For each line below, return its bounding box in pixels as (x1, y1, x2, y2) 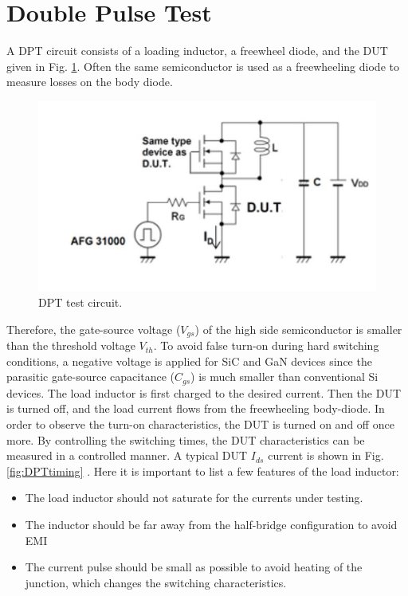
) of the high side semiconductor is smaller (194, 320, 402, 337)
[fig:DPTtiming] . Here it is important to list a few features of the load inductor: (6, 462, 399, 479)
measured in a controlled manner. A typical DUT (6, 447, 248, 464)
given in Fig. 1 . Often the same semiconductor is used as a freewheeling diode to (6, 57, 399, 74)
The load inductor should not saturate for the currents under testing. (25, 489, 363, 506)
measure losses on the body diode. (6, 73, 173, 90)
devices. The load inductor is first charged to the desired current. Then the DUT (6, 384, 401, 401)
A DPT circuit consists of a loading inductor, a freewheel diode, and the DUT (6, 42, 388, 59)
